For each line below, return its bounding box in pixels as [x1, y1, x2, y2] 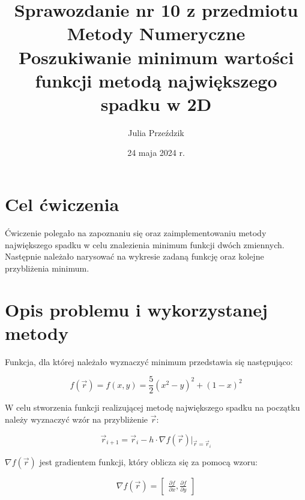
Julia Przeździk [128, 126, 184, 138]
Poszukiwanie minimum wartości [18, 44, 294, 69]
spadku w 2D [100, 91, 212, 116]
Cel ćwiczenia [5, 192, 119, 216]
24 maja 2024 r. [127, 146, 185, 159]
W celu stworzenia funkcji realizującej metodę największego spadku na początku [5, 401, 300, 414]
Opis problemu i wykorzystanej [5, 297, 268, 321]
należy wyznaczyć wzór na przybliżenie [5, 412, 148, 425]
